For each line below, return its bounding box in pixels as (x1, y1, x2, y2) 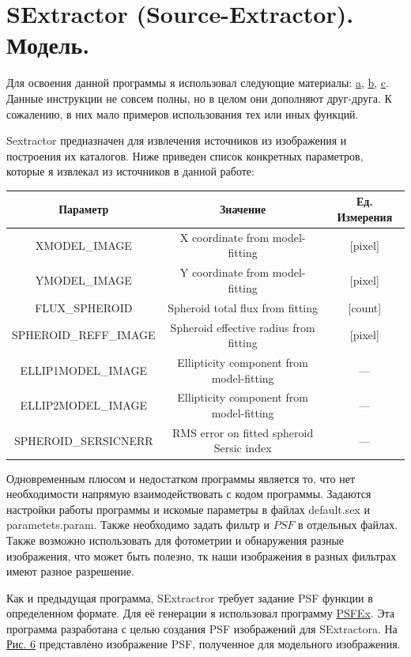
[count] (348, 299, 382, 315)
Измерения (337, 208, 393, 225)
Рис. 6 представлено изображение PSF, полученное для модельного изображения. (6, 636, 401, 652)
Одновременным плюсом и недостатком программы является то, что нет (6, 470, 356, 486)
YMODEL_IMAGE (35, 272, 132, 289)
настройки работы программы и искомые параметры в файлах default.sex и (6, 500, 370, 517)
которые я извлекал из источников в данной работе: (6, 163, 255, 179)
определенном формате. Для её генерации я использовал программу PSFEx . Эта (6, 605, 395, 621)
